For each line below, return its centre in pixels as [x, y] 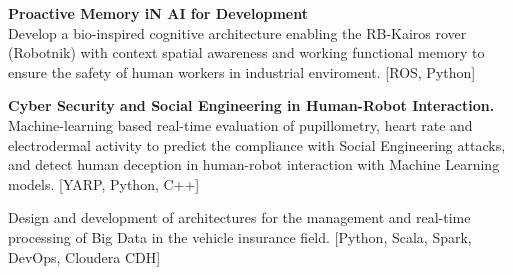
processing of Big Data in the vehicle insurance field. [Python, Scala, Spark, [240, 236]
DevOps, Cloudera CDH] [84, 256]
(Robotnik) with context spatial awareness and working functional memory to [246, 52]
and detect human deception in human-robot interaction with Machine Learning [254, 164]
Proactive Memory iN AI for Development [158, 13]
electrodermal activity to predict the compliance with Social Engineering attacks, [257, 144]
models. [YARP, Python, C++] [104, 183]
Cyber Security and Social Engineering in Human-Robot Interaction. [251, 105]
